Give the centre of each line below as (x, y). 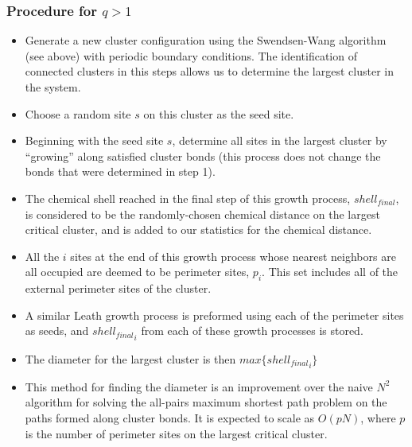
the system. (53, 87)
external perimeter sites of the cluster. (118, 288)
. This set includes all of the (330, 272)
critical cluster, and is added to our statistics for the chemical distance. (198, 229)
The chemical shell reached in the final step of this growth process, (188, 198)
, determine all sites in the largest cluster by (280, 140)
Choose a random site (78, 113)
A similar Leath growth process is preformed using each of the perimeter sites (214, 315)
